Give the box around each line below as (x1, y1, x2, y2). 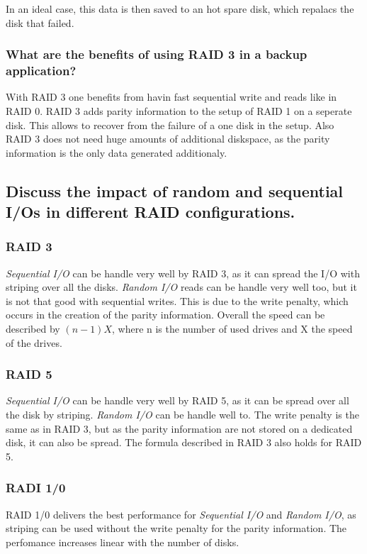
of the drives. (6, 335, 62, 350)
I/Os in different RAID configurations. (6, 201, 295, 223)
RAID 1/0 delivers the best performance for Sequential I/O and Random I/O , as (6, 506, 356, 521)
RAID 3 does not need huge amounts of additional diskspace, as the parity (6, 131, 330, 146)
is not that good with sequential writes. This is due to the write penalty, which (6, 293, 349, 308)
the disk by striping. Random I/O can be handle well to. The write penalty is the (6, 407, 359, 422)
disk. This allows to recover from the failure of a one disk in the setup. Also (6, 117, 334, 132)
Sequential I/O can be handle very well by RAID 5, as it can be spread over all (6, 393, 349, 408)
